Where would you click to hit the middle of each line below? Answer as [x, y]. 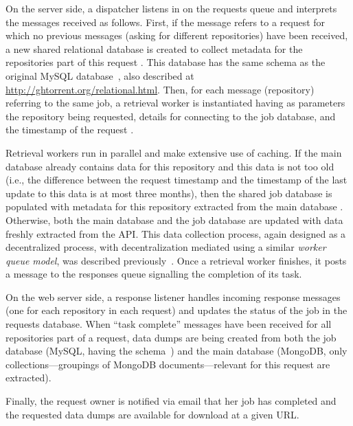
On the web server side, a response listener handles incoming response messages [173, 296]
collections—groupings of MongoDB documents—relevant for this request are [168, 364]
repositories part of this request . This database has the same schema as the [166, 62]
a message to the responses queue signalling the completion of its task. [154, 274]
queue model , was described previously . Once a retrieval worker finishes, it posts [176, 260]
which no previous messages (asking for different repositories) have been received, [177, 35]
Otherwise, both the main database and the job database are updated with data [174, 220]
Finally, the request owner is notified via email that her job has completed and [171, 401]
